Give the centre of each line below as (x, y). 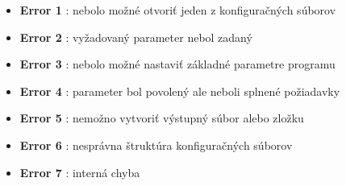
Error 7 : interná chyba (80, 172)
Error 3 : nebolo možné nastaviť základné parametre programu (177, 64)
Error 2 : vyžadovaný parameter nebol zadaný (136, 37)
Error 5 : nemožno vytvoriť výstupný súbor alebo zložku (162, 118)
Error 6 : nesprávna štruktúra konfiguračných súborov (156, 145)
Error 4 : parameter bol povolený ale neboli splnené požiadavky (180, 91)
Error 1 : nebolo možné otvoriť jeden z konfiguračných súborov (178, 10)
